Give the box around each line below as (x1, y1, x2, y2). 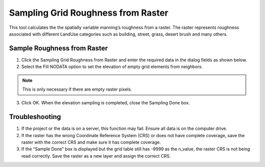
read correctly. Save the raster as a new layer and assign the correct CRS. (21, 153, 171, 159)
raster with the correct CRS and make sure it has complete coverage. (21, 140, 161, 145)
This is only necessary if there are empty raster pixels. (22, 86, 132, 93)
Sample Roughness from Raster (9, 44, 108, 52)
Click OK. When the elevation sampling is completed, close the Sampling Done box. (21, 100, 190, 106)
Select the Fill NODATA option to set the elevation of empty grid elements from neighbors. (21, 64, 203, 70)
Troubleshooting (9, 113, 61, 121)
